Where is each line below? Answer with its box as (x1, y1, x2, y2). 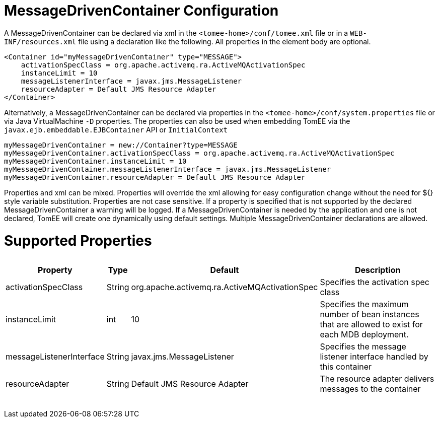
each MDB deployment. (320, 329, 409, 339)
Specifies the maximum (320, 299, 409, 309)
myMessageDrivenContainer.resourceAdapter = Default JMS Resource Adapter (4, 173, 306, 181)
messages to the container (320, 383, 421, 394)
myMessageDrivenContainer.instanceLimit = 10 (4, 157, 187, 165)
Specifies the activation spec (320, 276, 429, 287)
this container (320, 361, 372, 372)
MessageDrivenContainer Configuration (4, 2, 279, 19)
